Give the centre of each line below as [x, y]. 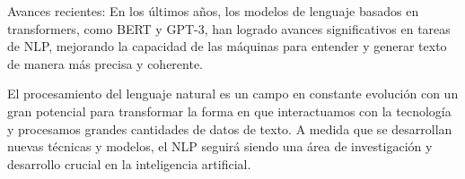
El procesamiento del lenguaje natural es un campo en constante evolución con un [233, 94]
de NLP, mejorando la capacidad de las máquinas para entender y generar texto [227, 46]
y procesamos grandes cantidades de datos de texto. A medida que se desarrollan [230, 128]
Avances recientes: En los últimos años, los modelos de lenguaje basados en [213, 11]
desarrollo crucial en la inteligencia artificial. [129, 163]
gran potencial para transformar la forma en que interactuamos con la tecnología [229, 111]
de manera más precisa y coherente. [105, 63]
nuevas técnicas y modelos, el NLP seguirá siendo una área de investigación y [220, 146]
